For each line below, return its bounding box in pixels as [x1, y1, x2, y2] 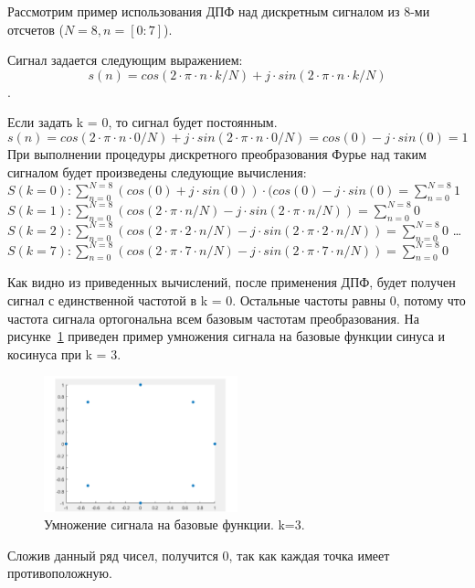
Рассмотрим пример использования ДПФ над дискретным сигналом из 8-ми [7, 2, 430, 20]
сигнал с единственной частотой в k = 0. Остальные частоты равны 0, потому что [7, 290, 466, 309]
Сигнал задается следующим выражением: [7, 50, 243, 69]
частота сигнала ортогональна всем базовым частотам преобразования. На [7, 308, 419, 327]
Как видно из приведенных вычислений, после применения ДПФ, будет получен [7, 273, 456, 292]
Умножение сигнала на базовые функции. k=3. [44, 515, 305, 534]
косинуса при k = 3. [7, 344, 121, 363]
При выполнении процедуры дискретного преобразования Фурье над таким [7, 144, 427, 163]
